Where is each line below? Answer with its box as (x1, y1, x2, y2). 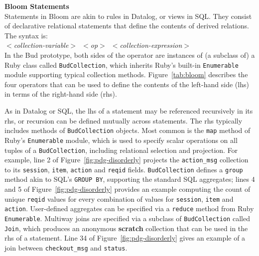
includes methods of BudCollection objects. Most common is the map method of (4, 125, 251, 135)
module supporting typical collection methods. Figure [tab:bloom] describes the (4, 69, 248, 80)
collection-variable (13, 40, 69, 50)
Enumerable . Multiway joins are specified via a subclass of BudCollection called (4, 213, 250, 224)
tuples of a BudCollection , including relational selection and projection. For (4, 144, 238, 155)
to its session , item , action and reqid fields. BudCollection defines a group (4, 164, 243, 174)
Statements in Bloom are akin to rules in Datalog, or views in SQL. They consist (4, 10, 252, 21)
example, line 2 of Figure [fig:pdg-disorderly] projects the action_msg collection (4, 154, 249, 165)
